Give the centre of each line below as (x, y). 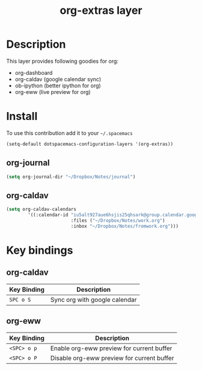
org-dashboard (34, 72)
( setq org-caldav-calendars (41, 209)
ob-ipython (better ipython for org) (58, 86)
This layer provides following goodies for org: (63, 61)
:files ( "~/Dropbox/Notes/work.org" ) (118, 221)
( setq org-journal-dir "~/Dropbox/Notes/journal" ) (71, 177)
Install (22, 117)
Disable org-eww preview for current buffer (112, 358)
